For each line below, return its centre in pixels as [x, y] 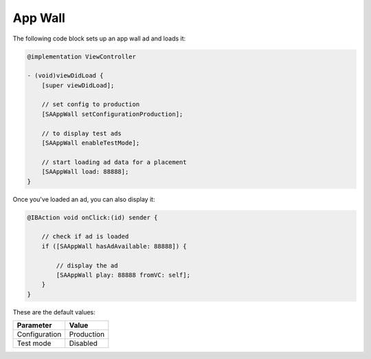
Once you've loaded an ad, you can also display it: [84, 199]
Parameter [34, 325]
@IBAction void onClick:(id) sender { [92, 217]
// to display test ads [81, 133]
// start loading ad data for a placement [114, 162]
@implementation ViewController [82, 56]
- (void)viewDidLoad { [65, 76]
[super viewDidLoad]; [78, 85]
